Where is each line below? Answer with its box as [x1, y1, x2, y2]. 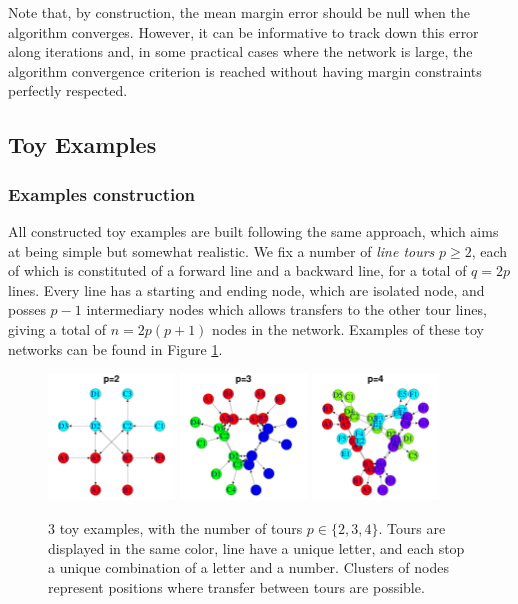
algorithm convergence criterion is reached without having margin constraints [8, 60, 482, 81]
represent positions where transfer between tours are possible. [48, 576, 425, 597]
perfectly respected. [8, 80, 128, 101]
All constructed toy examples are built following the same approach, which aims [8, 220, 499, 241]
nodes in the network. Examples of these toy [212, 318, 484, 339]
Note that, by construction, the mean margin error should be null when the [8, 2, 470, 22]
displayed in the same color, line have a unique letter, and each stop [48, 537, 465, 558]
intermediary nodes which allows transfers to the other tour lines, [86, 299, 487, 320]
